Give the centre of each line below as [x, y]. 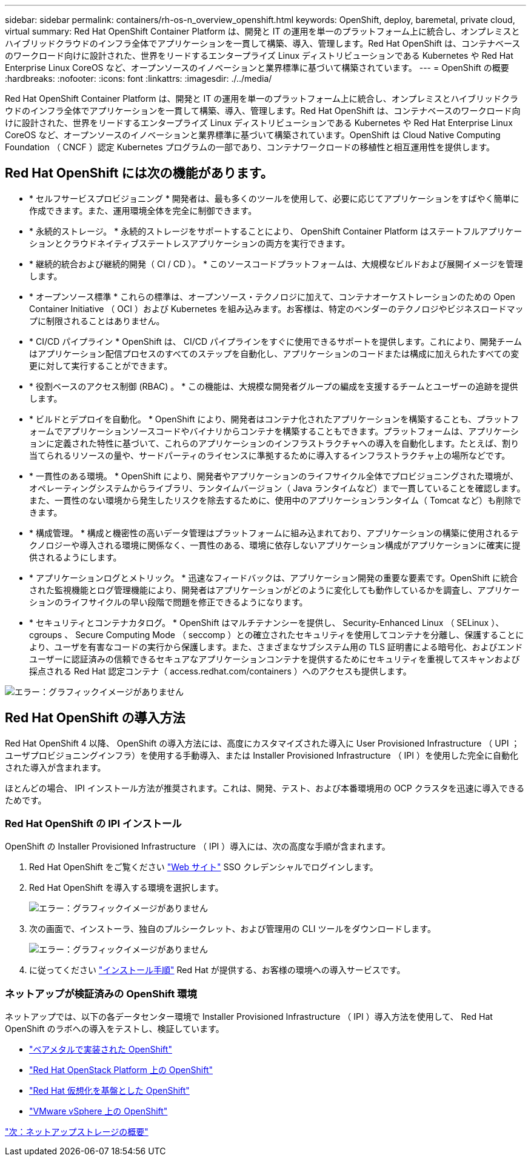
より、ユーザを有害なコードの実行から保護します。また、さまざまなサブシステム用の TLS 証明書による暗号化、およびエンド [276, 647]
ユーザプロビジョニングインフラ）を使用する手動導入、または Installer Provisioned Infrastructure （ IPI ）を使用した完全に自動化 [262, 755]
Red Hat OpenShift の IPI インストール [93, 824]
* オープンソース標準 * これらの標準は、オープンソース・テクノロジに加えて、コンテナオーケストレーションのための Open [272, 296]
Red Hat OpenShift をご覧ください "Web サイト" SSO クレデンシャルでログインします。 [204, 867]
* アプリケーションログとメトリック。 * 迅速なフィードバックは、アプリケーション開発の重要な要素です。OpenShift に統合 [274, 577]
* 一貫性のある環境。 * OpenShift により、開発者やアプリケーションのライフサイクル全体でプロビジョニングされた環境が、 [274, 476]
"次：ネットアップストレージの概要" [77, 1132]
